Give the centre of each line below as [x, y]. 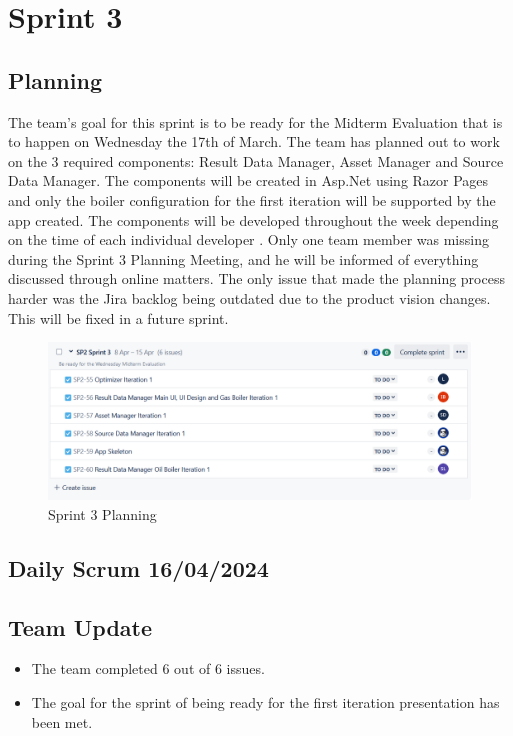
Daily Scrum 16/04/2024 [138, 567]
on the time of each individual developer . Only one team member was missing [248, 239]
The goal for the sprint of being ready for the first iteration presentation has [265, 702]
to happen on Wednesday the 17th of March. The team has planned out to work [254, 141]
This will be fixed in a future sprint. [118, 317]
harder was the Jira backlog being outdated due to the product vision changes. [249, 297]
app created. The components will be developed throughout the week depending [253, 219]
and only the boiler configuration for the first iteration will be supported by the [252, 199]
